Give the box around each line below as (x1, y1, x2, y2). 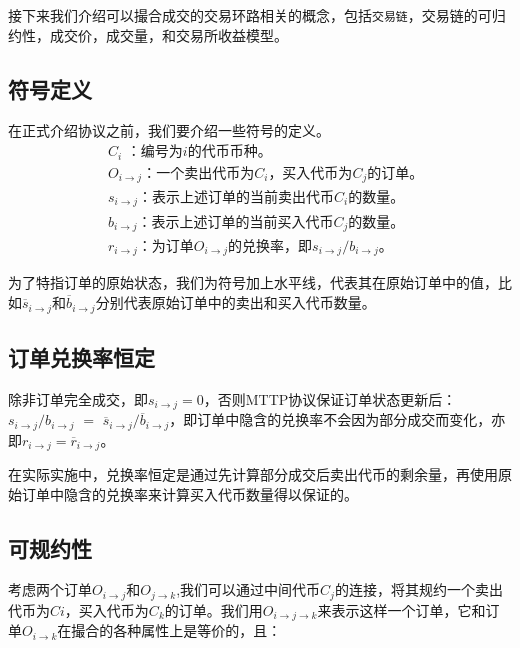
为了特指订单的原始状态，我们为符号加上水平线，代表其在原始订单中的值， (8, 272, 498, 293)
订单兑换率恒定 (8, 341, 155, 372)
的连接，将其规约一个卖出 (334, 579, 503, 600)
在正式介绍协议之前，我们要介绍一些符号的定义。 (8, 120, 330, 141)
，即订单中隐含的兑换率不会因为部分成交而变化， (169, 409, 492, 430)
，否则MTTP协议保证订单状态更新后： (203, 388, 457, 409)
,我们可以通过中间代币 (176, 579, 321, 600)
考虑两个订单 (8, 579, 92, 600)
